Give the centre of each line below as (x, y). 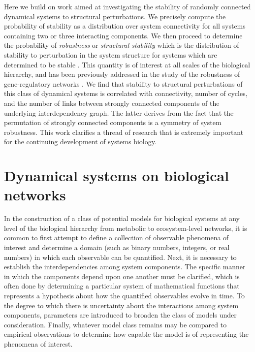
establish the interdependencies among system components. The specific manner (125, 267)
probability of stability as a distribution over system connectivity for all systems (125, 26)
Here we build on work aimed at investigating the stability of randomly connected (127, 6)
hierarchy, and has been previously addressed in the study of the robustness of (122, 74)
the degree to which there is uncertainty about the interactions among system (121, 305)
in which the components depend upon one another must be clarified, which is (122, 276)
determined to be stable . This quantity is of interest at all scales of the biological (127, 64)
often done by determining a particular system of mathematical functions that (122, 286)
